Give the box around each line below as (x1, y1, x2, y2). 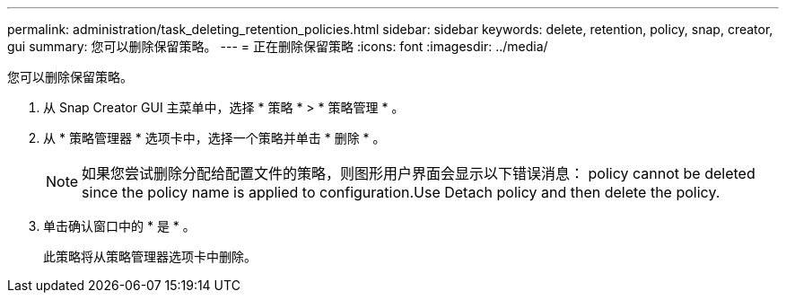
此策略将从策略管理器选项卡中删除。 (43, 249, 257, 264)
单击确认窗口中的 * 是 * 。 (43, 218, 196, 234)
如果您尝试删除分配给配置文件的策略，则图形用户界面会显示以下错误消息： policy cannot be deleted (82, 164, 755, 182)
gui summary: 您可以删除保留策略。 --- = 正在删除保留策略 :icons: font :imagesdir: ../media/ (7, 39, 548, 54)
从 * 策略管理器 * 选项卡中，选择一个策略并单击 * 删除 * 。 (43, 130, 386, 146)
